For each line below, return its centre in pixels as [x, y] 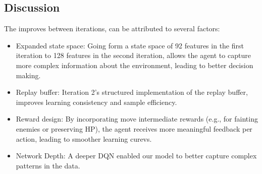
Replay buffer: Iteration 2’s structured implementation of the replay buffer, [132, 92]
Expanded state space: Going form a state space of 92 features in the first [130, 45]
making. [28, 75]
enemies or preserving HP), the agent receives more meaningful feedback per [134, 128]
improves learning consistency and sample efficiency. [96, 102]
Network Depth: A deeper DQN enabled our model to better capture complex [136, 156]
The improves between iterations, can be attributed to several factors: [112, 28]
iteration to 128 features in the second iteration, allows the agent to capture [133, 55]
